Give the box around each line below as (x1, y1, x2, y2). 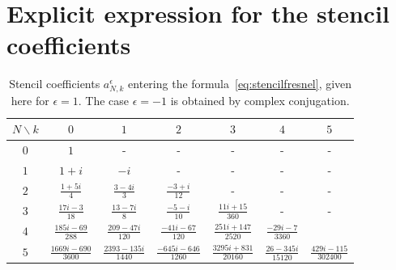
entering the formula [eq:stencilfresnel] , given (128, 75, 352, 92)
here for (11, 92, 49, 109)
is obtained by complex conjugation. (170, 92, 350, 109)
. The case (78, 92, 130, 109)
